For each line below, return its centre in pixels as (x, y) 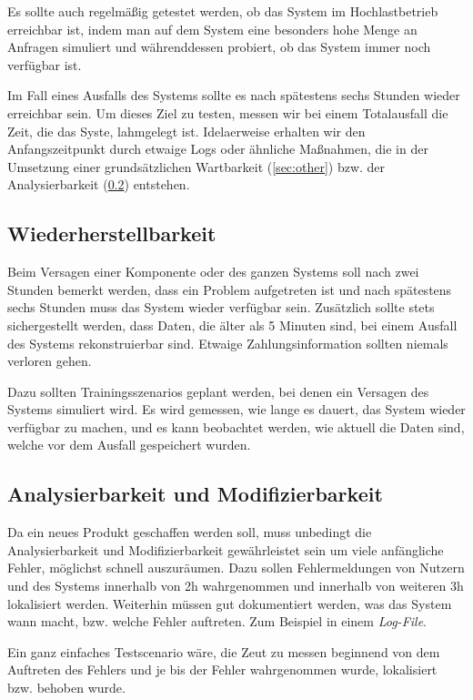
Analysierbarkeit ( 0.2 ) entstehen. (99, 184)
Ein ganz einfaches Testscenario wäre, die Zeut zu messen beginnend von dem (224, 651)
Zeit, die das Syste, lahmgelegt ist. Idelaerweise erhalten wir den (186, 131)
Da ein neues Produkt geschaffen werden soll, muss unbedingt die (190, 532)
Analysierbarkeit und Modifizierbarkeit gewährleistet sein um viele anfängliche (226, 549)
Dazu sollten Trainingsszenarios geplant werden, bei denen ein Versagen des (218, 391)
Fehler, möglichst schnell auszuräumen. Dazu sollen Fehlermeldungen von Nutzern (236, 568)
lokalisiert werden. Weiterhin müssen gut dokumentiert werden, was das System (230, 603)
